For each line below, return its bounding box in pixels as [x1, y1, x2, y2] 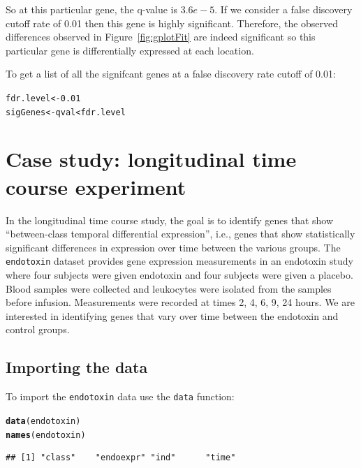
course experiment [6, 172, 186, 200]
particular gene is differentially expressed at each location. [6, 43, 254, 57]
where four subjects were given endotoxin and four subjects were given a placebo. [6, 268, 353, 282]
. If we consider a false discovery [214, 2, 353, 16]
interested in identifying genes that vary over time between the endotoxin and [6, 308, 339, 323]
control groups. [6, 322, 70, 337]
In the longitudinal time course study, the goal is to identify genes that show [6, 212, 334, 227]
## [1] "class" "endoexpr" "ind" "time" [6, 453, 236, 463]
